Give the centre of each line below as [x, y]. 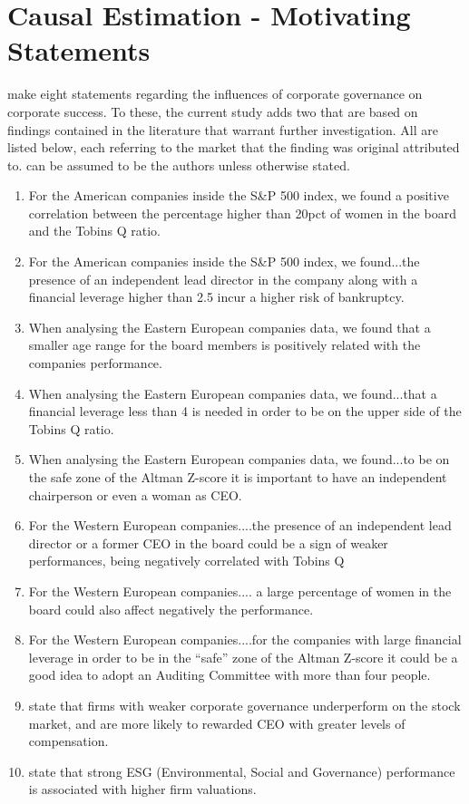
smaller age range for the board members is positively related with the [225, 345]
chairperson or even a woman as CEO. [135, 494]
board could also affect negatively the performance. [171, 609]
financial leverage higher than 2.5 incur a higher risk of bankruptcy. [216, 297]
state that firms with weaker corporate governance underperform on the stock [244, 705]
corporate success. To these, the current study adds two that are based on [213, 111]
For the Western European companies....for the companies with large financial [245, 639]
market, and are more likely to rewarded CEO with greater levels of [217, 723]
